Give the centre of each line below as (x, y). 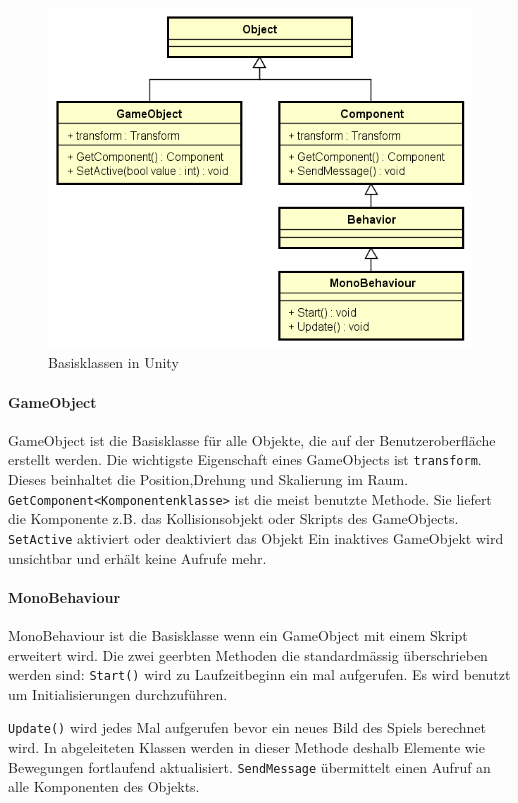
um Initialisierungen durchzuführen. (118, 693)
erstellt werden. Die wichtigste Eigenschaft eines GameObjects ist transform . (245, 459)
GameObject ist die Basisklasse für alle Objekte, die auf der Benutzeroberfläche (252, 439)
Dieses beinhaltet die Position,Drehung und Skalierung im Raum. (208, 479)
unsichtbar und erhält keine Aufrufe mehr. (137, 557)
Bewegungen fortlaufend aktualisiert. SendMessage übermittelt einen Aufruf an (249, 766)
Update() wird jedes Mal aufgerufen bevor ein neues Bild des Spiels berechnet (247, 727)
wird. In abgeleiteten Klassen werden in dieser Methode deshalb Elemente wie (246, 747)
